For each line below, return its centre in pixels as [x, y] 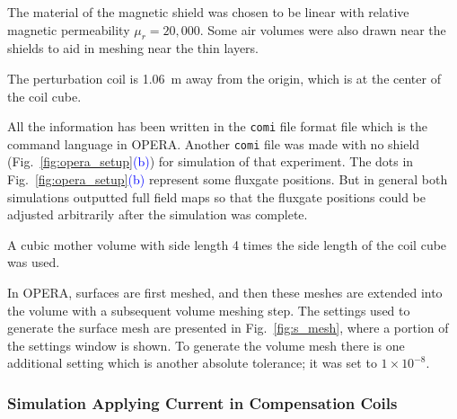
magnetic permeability [69, 29]
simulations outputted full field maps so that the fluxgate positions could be [217, 196]
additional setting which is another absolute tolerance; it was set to [192, 363]
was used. [34, 262]
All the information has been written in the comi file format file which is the [217, 126]
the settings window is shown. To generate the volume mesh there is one [206, 345]
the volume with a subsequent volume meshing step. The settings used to [209, 310]
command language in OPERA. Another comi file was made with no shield [214, 143]
